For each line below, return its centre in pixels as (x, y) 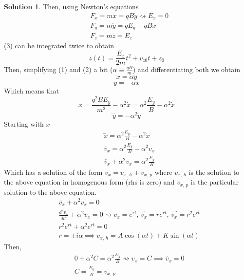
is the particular (215, 182)
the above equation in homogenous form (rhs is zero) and (89, 182)
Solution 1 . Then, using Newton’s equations (71, 6)
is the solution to (214, 172)
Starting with (24, 123)
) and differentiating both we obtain (186, 69)
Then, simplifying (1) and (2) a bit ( (58, 69)
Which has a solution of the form (53, 172)
